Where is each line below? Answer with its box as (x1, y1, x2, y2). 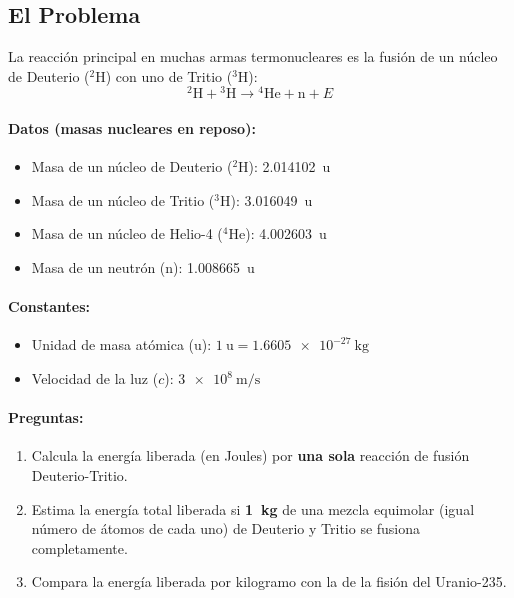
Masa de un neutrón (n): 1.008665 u (31, 257, 255, 278)
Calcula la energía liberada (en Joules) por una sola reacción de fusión (31, 445, 470, 466)
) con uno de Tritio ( (105, 65, 233, 86)
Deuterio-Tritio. (31, 465, 128, 486)
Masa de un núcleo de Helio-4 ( (31, 223, 223, 244)
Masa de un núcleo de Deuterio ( (31, 156, 233, 177)
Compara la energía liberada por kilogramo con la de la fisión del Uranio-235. (31, 571, 507, 592)
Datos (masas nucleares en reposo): (8, 118, 256, 139)
